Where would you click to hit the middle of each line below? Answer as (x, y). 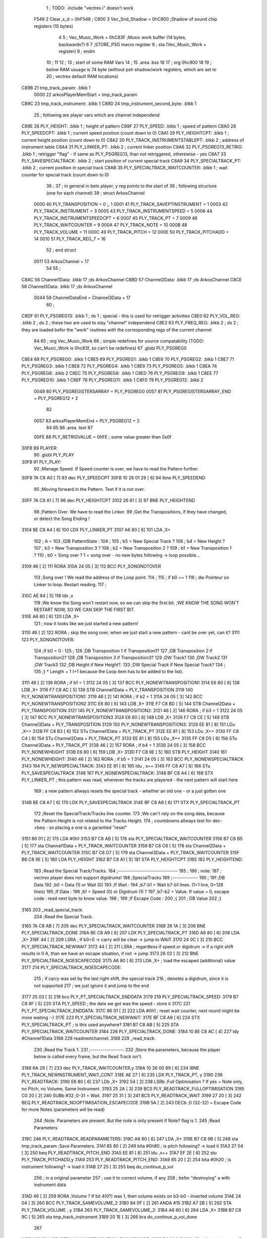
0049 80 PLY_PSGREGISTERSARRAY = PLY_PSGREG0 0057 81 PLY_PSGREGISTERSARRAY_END (133, 391)
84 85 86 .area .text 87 (70, 428)
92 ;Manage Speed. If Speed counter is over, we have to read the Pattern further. (116, 469)
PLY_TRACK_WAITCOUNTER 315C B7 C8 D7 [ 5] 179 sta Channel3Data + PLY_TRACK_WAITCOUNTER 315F (131, 853)
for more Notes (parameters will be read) (63, 1109)
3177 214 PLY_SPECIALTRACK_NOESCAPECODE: (72, 967)
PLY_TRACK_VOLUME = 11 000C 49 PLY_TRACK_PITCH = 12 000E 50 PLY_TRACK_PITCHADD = (132, 232)
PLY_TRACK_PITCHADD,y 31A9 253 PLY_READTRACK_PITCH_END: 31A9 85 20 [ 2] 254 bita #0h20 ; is (126, 1160)
